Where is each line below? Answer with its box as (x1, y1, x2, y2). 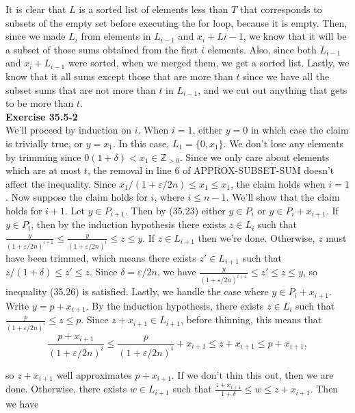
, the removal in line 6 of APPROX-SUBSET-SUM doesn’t (87, 163, 334, 177)
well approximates (56, 367, 132, 381)
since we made (5, 29, 66, 43)
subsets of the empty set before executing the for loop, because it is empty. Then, (5, 15, 347, 29)
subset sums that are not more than (5, 82, 156, 97)
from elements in (81, 29, 151, 43)
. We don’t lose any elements (223, 136, 344, 150)
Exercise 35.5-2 (5, 109, 78, 123)
